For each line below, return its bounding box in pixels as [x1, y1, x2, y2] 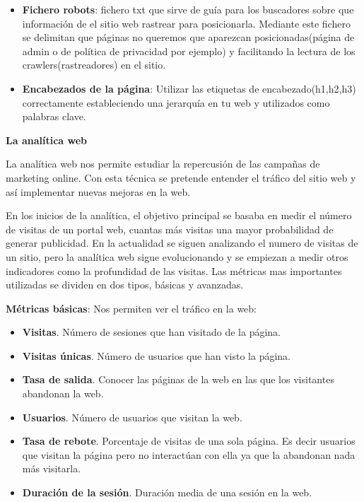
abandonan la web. [22, 386, 104, 401]
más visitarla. [22, 461, 81, 476]
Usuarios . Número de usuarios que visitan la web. [22, 409, 242, 424]
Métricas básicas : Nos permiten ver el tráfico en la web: [6, 300, 257, 315]
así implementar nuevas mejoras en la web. [6, 184, 191, 199]
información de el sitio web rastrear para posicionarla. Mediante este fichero [22, 16, 351, 30]
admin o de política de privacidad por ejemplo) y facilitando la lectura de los [22, 43, 356, 58]
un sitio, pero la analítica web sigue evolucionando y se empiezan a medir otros [6, 249, 348, 264]
